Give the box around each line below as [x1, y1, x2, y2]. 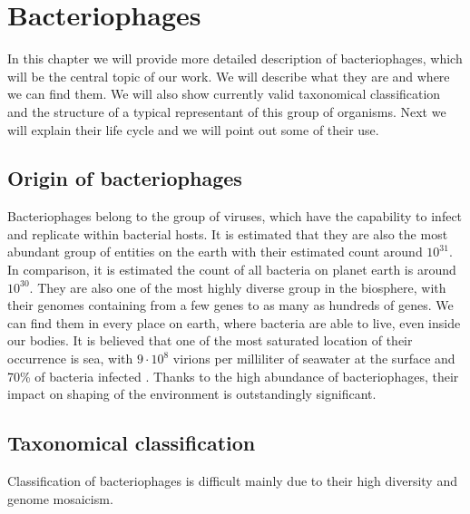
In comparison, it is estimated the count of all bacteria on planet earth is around [7, 260, 456, 279]
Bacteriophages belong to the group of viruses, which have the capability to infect [7, 207, 463, 226]
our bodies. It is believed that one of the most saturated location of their [7, 331, 413, 350]
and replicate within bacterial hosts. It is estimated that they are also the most [7, 224, 448, 243]
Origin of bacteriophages [7, 164, 242, 192]
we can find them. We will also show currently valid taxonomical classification [7, 84, 441, 103]
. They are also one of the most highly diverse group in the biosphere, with [29, 277, 446, 296]
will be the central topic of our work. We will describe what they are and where [7, 66, 450, 85]
